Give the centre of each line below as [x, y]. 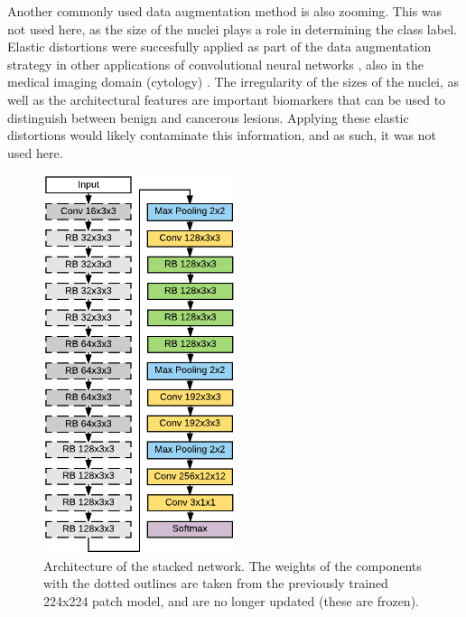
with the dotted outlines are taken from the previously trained [216, 583]
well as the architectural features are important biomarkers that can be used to [227, 99]
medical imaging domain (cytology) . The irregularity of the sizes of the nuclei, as [233, 82]
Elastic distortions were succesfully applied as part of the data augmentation [219, 47]
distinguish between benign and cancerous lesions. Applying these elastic [208, 117]
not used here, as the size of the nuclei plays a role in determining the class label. [232, 28]
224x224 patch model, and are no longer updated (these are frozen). [231, 600]
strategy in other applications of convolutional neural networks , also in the [215, 64]
